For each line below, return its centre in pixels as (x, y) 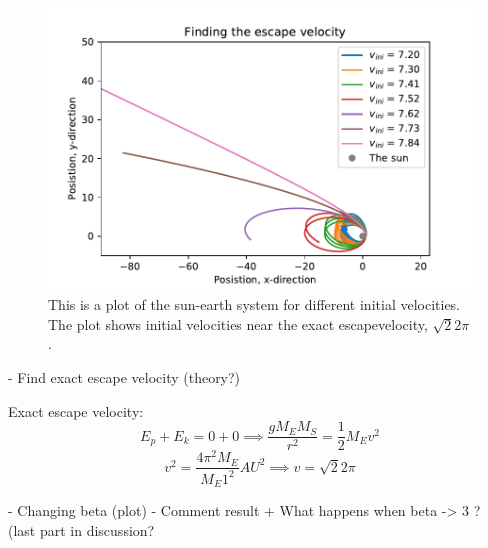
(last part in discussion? (81, 529)
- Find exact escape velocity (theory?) (124, 377)
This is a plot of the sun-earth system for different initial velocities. (254, 304)
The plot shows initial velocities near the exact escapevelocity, (238, 323)
